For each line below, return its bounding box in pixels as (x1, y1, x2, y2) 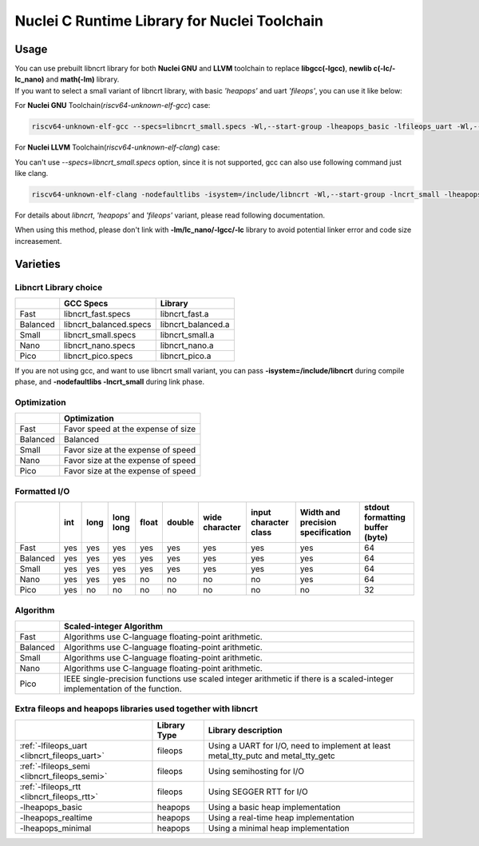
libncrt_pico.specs (64, 350, 133, 361)
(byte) (363, 532, 389, 543)
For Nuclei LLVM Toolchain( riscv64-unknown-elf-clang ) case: (14, 142, 220, 152)
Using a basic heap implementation (208, 801, 341, 812)
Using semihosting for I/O (208, 765, 305, 776)
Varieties (14, 257, 61, 271)
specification (299, 527, 351, 538)
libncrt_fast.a (160, 308, 209, 319)
